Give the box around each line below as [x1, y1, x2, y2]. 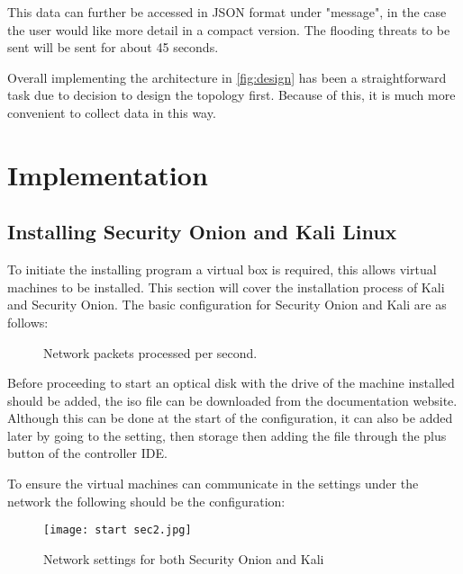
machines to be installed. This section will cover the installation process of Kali [7, 277, 445, 296]
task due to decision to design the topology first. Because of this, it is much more [7, 85, 456, 104]
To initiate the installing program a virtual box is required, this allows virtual [7, 260, 437, 279]
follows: [7, 312, 49, 331]
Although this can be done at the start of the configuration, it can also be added [7, 408, 453, 427]
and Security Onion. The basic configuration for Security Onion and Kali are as [7, 295, 447, 314]
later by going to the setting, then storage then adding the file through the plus [7, 426, 447, 444]
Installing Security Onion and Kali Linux [7, 218, 397, 246]
